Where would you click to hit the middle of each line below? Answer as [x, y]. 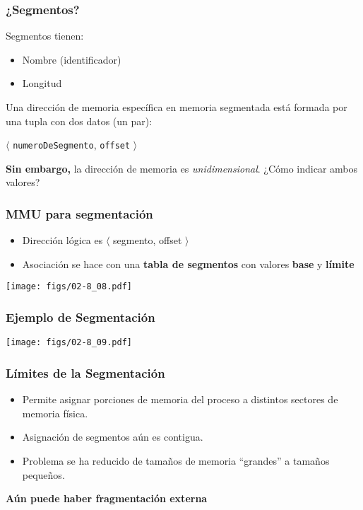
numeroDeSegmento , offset [72, 145]
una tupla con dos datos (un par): [79, 121]
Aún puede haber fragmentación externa [107, 498]
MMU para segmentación [79, 213]
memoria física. [55, 413]
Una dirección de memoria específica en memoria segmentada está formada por [177, 107]
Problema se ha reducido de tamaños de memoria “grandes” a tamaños [176, 460]
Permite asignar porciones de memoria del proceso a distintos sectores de [180, 399]
